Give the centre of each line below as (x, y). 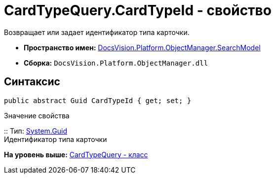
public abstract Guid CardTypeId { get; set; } (98, 100)
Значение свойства (37, 115)
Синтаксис (32, 82)
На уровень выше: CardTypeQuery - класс (76, 154)
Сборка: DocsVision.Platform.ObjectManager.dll (116, 63)
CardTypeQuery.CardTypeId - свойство (138, 10)
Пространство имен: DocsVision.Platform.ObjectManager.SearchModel (142, 47)
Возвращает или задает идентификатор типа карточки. (97, 32)
